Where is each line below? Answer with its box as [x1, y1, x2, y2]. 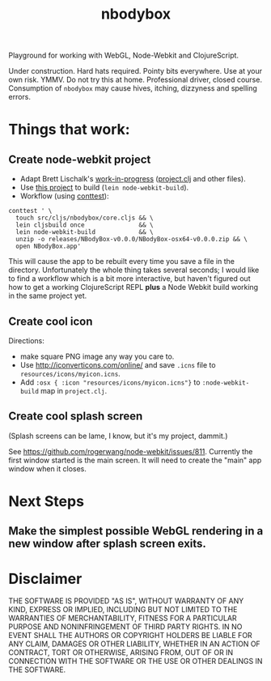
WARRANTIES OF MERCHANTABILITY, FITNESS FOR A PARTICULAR [8, 613, 237, 624]
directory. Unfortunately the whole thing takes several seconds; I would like [8, 265, 260, 275]
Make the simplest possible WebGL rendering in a [8, 524, 264, 538]
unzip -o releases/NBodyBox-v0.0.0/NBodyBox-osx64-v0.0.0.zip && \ [15, 236, 248, 244]
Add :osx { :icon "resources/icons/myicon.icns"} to [19, 377, 201, 387]
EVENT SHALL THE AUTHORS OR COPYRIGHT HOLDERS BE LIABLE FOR [8, 631, 252, 641]
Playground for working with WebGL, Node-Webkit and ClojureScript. [8, 50, 239, 61]
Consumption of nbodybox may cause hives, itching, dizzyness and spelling [8, 83, 257, 93]
